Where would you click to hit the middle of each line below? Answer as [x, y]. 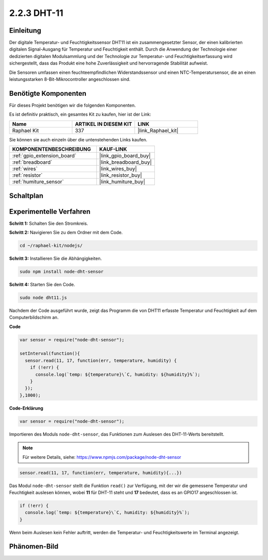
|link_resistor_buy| [121, 175]
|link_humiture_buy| [122, 182]
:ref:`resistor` [27, 175]
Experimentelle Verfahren [50, 212]
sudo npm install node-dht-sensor [62, 271]
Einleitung [25, 31]
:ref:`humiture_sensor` [38, 182]
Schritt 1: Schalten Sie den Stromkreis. [49, 223]
